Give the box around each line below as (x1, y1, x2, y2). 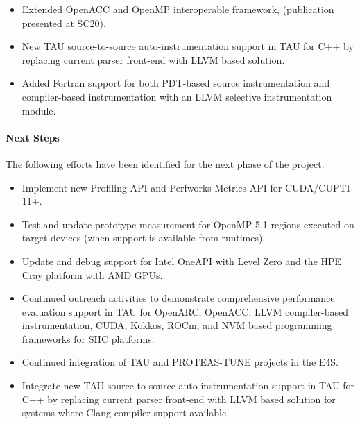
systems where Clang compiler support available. (22, 405, 230, 420)
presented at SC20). (22, 15, 106, 30)
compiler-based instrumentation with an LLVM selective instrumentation (22, 89, 332, 103)
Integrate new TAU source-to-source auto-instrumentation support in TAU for (22, 378, 355, 393)
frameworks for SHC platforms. (22, 331, 155, 346)
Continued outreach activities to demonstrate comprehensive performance (22, 291, 335, 305)
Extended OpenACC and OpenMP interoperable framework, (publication (22, 2, 334, 16)
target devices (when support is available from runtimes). (22, 230, 266, 245)
